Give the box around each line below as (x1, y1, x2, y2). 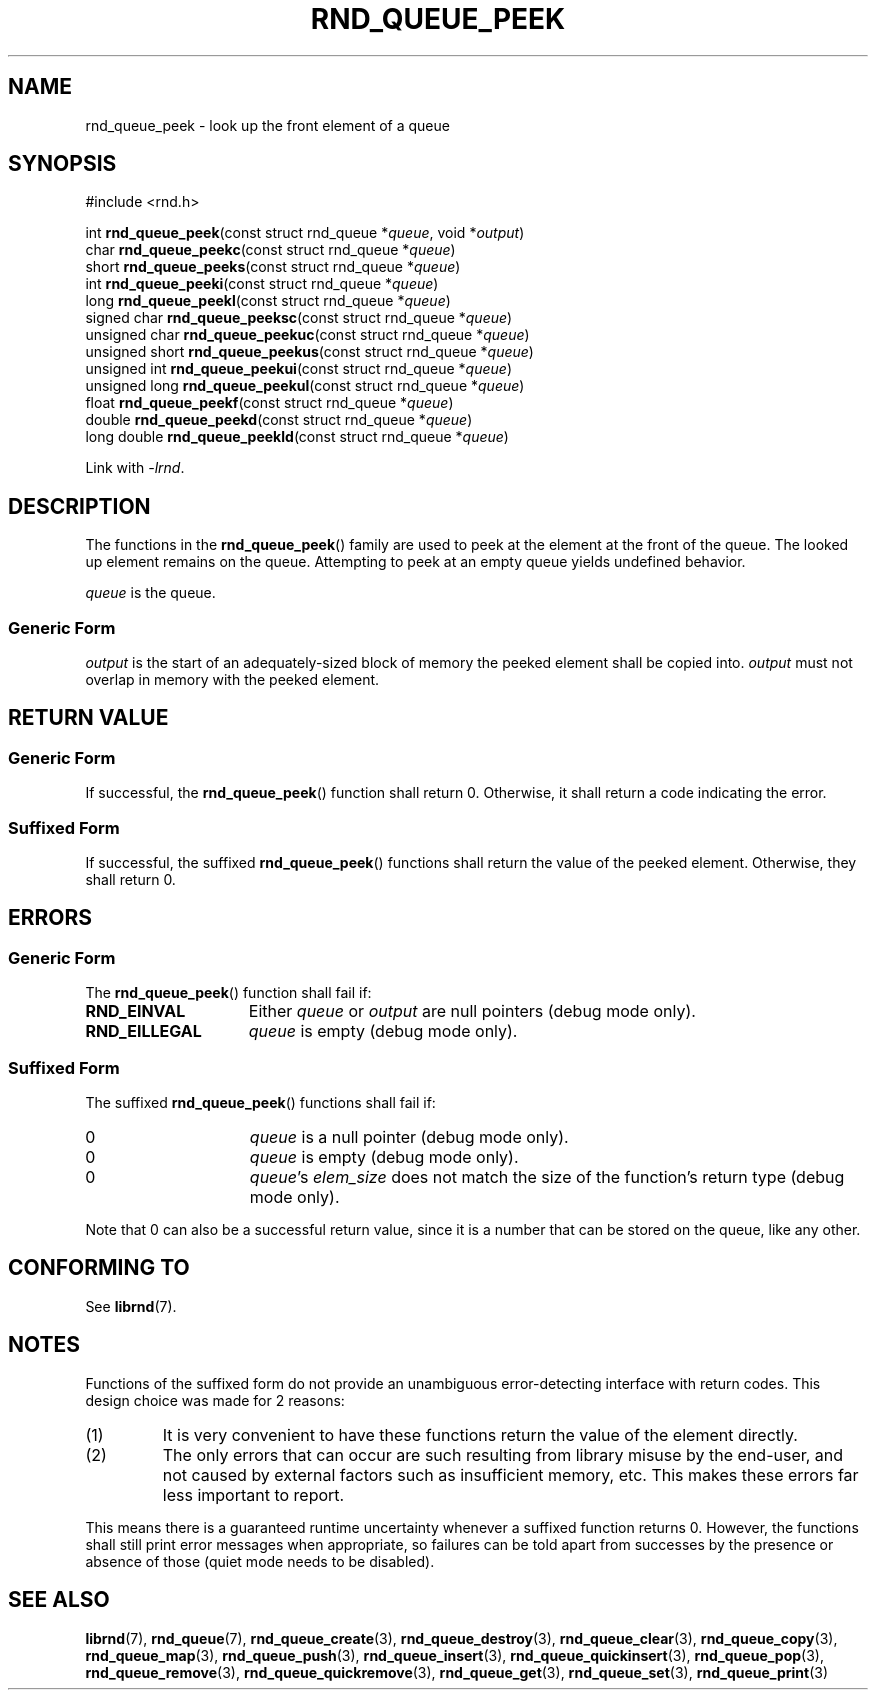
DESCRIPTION (8, 493, 151, 519)
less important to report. (162, 1484, 345, 1505)
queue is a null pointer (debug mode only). (249, 1126, 569, 1147)
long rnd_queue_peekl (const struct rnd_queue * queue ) (85, 292, 451, 310)
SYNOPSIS (8, 151, 117, 177)
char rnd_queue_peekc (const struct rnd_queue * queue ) (85, 241, 456, 259)
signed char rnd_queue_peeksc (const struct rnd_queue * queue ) (85, 309, 513, 327)
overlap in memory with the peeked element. (85, 671, 380, 689)
